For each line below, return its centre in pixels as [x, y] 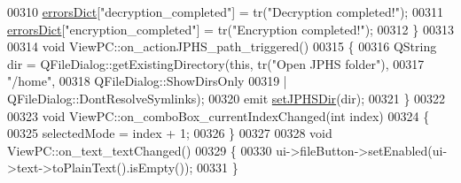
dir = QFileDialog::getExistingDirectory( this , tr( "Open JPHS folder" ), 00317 [216, 63]
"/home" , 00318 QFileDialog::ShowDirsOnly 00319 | [147, 81]
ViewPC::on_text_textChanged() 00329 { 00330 [140, 150]
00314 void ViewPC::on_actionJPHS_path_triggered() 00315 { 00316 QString [222, 46]
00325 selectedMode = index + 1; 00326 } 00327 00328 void [170, 133]
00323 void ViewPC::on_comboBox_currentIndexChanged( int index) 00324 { [219, 115]
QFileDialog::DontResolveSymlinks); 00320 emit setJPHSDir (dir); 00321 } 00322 [227, 98]
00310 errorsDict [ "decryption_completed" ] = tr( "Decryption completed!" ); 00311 [225, 11]
